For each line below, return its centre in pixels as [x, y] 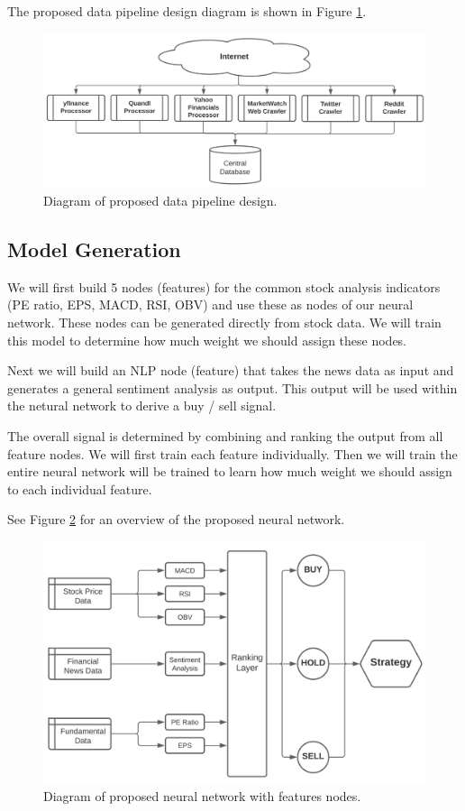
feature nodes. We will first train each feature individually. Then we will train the [232, 453]
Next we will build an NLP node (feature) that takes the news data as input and [231, 370]
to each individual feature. [80, 488]
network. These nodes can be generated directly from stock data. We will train [224, 322]
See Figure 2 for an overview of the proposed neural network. [176, 519]
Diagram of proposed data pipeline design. [160, 201]
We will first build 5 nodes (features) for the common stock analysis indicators [224, 286]
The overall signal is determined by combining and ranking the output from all [225, 435]
